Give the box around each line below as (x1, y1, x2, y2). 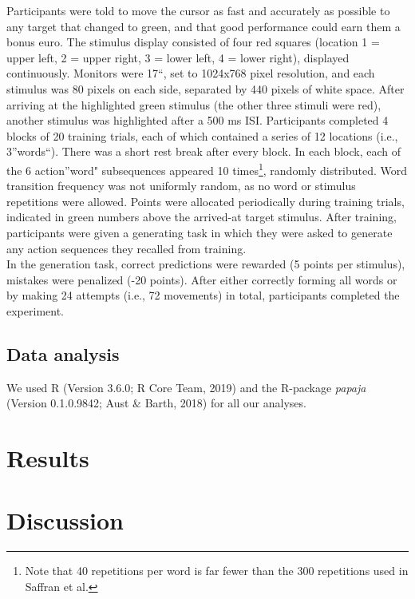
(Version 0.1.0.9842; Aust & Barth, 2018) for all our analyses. (6, 395, 306, 411)
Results (6, 442, 89, 474)
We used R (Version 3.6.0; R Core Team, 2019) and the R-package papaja (6, 379, 366, 395)
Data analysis (6, 341, 120, 366)
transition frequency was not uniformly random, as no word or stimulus (6, 177, 356, 194)
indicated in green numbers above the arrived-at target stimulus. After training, (6, 208, 397, 225)
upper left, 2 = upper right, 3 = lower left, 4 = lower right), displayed (6, 49, 350, 65)
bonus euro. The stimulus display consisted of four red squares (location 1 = (6, 34, 380, 50)
